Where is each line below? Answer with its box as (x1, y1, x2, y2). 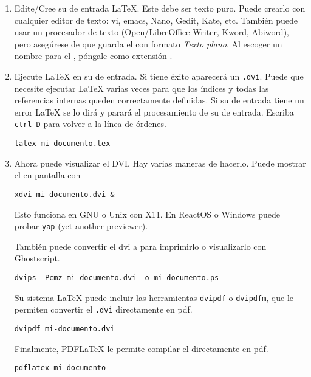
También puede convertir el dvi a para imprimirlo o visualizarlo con (14, 240, 267, 252)
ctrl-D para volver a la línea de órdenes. (14, 117, 166, 130)
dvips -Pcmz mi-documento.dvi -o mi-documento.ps (14, 274, 219, 282)
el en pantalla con (14, 168, 81, 181)
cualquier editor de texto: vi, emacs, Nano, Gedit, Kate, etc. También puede (14, 13, 298, 26)
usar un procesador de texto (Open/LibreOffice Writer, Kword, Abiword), (14, 26, 289, 38)
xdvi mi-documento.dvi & (14, 190, 115, 199)
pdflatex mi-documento (14, 364, 106, 373)
